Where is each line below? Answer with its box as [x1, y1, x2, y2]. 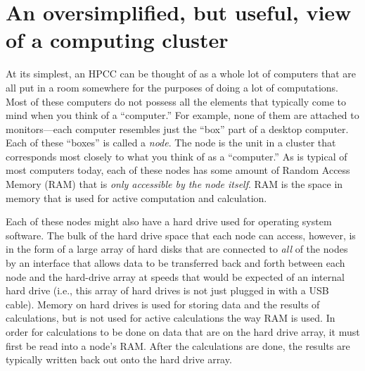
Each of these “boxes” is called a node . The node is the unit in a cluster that [6, 135, 336, 150]
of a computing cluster [6, 25, 229, 54]
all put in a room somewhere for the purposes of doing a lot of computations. [6, 80, 338, 94]
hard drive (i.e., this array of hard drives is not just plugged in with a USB [6, 283, 329, 298]
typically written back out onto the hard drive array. [6, 352, 232, 367]
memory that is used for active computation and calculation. [6, 190, 267, 205]
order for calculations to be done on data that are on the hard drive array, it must [6, 325, 360, 339]
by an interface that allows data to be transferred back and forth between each [6, 256, 345, 270]
